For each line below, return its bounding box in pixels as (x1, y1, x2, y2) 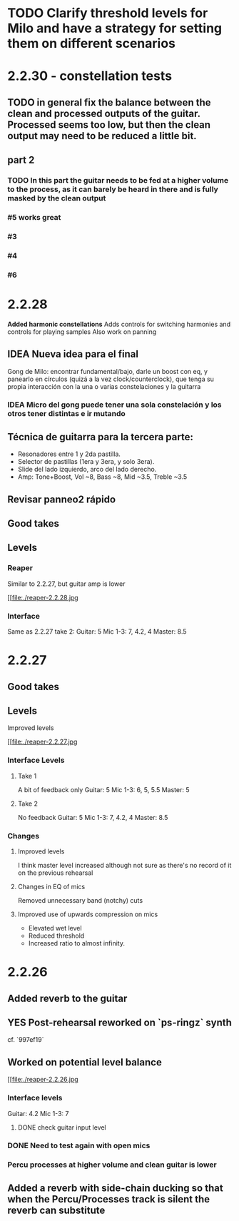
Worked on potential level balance (7, 1056, 162, 1068)
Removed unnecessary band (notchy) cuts (17, 896, 143, 904)
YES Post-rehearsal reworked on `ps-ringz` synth (7, 1016, 232, 1028)
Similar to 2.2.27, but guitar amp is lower (7, 579, 126, 588)
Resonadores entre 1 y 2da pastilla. (17, 450, 121, 458)
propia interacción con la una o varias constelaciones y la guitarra (7, 382, 201, 390)
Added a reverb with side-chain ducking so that (7, 1182, 223, 1194)
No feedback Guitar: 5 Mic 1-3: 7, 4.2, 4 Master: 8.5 (17, 813, 168, 821)
